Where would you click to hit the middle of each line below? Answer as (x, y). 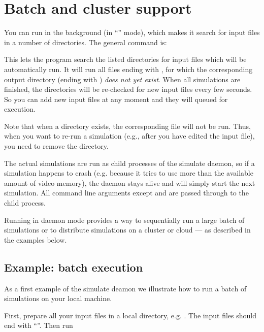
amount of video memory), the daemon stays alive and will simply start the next (130, 182)
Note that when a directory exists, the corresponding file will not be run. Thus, (127, 126)
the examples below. (36, 239)
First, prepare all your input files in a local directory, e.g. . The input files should (130, 315)
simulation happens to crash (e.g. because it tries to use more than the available (129, 173)
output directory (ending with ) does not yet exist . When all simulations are (122, 79)
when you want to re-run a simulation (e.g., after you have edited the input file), (129, 136)
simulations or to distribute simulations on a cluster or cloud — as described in (127, 230)
